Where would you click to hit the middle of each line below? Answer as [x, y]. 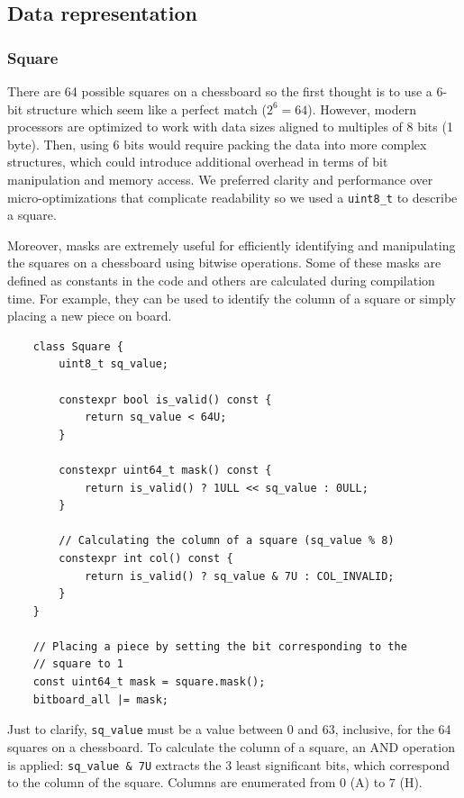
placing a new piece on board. [90, 316]
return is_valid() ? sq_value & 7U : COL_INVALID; [239, 576]
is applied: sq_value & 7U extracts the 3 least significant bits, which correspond [229, 764]
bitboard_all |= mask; [100, 699]
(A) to [368, 782]
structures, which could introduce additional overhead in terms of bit [198, 162]
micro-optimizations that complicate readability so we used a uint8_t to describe [232, 197]
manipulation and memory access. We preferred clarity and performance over [220, 179]
